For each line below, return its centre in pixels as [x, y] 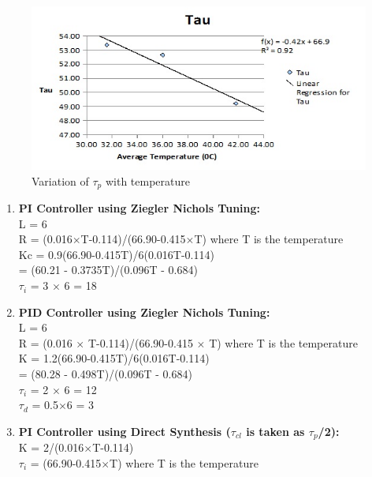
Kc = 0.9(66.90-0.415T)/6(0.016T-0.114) [116, 254]
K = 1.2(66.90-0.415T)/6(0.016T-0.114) [114, 358]
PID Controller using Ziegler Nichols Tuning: [144, 312]
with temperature [147, 180]
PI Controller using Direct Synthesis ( [125, 431]
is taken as [275, 431]
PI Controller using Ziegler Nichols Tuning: [139, 208]
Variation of [60, 180]
